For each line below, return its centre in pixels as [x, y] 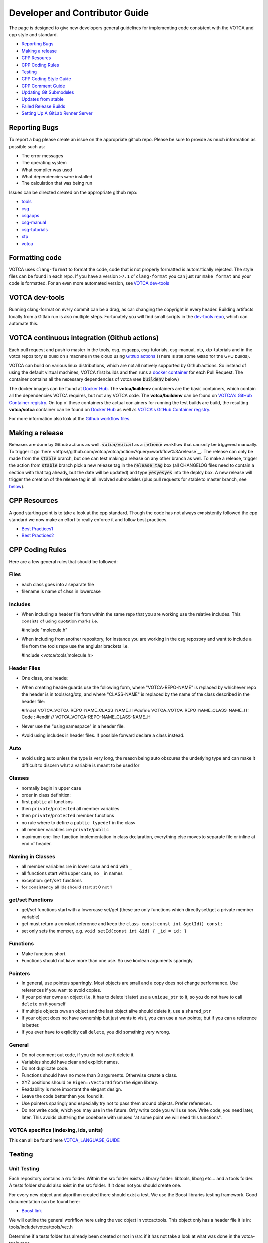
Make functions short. [44, 953]
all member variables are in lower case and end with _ [77, 866]
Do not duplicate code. [45, 1068]
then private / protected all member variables [70, 808]
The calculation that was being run [57, 183]
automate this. [24, 323]
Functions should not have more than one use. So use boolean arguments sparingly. [107, 961]
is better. [31, 1025]
